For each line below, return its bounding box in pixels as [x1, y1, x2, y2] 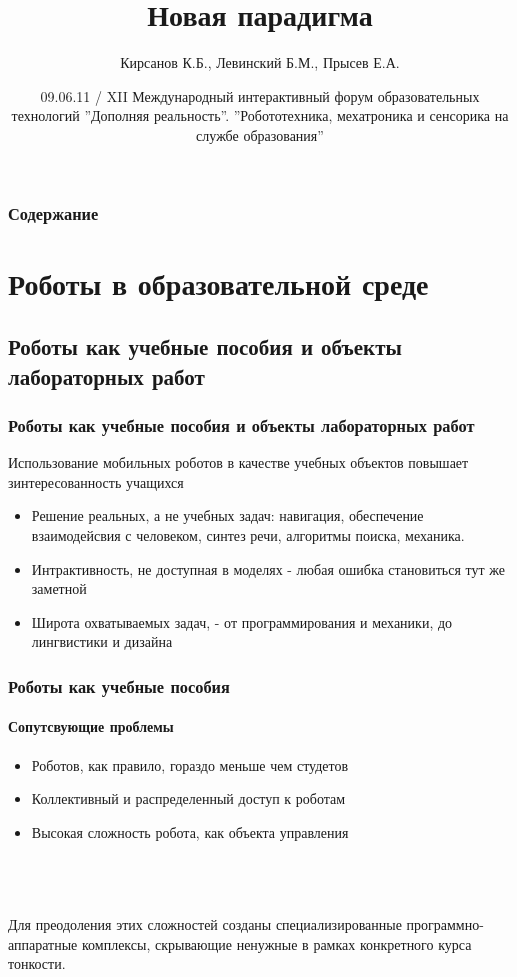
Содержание [8, 200, 99, 225]
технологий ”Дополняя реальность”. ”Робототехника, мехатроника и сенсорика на [11, 105, 509, 126]
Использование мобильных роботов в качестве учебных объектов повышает [8, 452, 469, 473]
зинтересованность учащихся [8, 471, 184, 492]
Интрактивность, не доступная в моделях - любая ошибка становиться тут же [31, 558, 505, 579]
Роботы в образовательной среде [8, 262, 429, 303]
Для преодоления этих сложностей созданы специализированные [8, 914, 402, 935]
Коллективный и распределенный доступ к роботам [31, 788, 346, 809]
